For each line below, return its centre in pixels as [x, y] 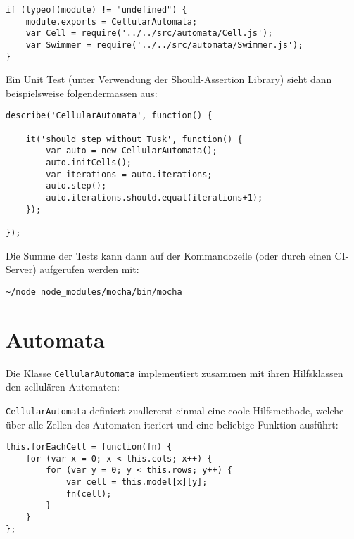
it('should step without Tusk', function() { [134, 139]
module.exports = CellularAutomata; [112, 21]
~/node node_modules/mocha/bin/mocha [94, 292]
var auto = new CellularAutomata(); [132, 151]
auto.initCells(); [89, 163]
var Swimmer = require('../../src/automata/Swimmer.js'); [164, 45]
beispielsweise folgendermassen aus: [82, 93]
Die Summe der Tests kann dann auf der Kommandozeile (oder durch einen [169, 255]
